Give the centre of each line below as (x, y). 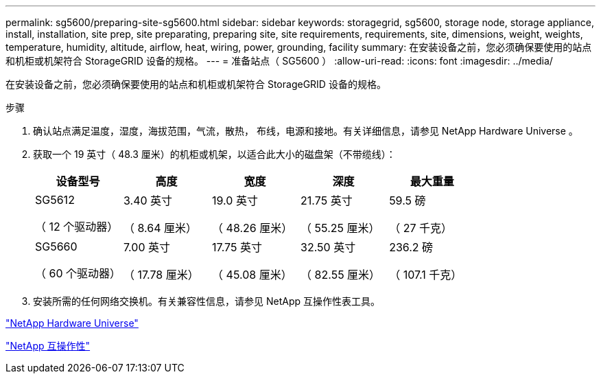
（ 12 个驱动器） (77, 227)
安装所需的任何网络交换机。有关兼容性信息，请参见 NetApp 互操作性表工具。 (207, 301)
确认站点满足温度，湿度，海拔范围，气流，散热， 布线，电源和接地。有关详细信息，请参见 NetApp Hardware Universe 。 (306, 131)
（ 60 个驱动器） (78, 273)
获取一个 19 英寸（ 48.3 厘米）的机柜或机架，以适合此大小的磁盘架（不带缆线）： (214, 154)
